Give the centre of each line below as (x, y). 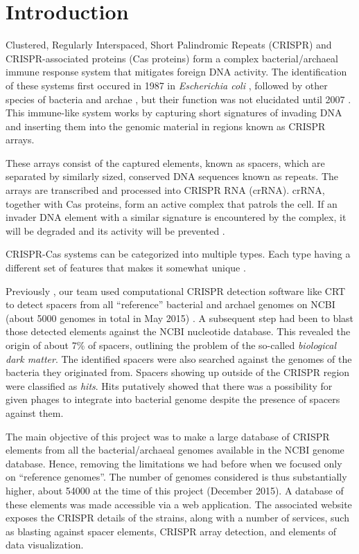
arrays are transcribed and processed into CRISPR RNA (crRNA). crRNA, (165, 190)
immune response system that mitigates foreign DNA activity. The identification (176, 72)
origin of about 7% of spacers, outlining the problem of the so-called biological (171, 345)
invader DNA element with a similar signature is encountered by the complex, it (176, 217)
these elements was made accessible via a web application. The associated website (179, 504)
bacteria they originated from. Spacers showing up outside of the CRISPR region (178, 372)
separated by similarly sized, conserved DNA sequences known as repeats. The (172, 176)
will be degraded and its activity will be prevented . (115, 230)
